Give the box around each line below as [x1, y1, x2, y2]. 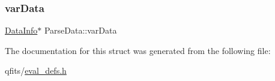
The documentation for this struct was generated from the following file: [5, 44, 271, 56]
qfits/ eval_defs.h [5, 64, 67, 77]
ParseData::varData [44, 24, 117, 37]
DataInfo [5, 24, 38, 37]
